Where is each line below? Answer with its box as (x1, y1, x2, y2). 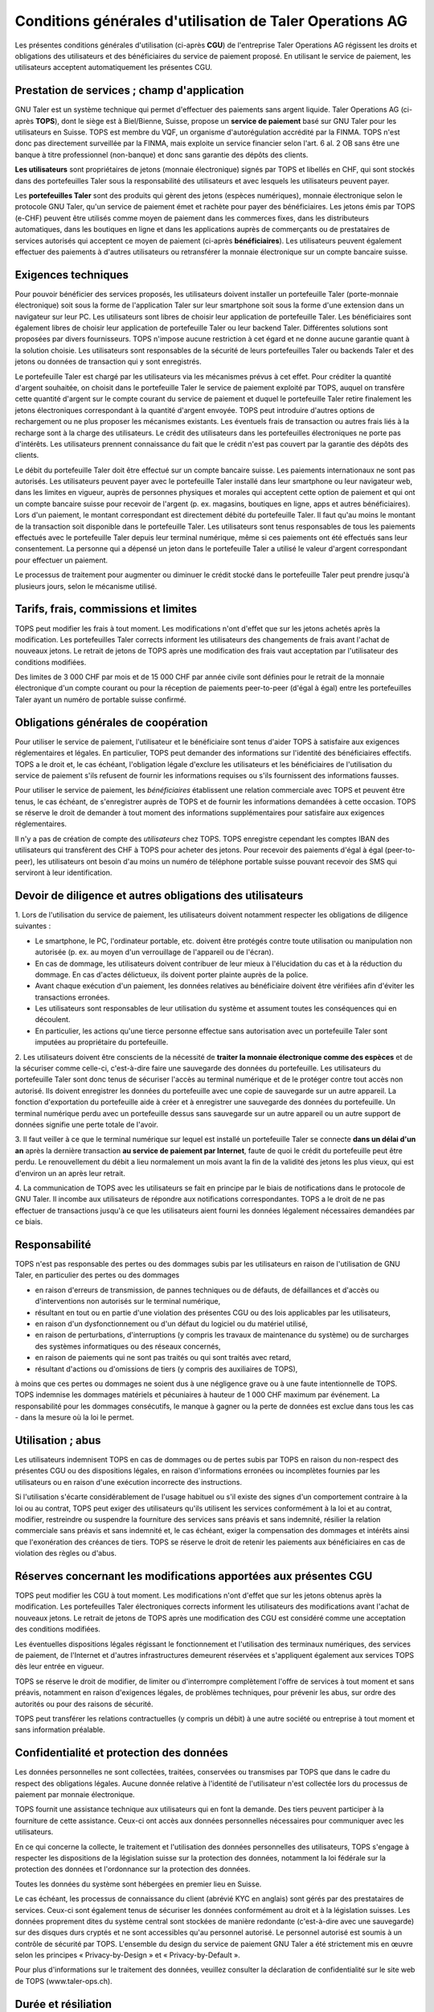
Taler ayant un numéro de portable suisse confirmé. (14, 695, 186, 704)
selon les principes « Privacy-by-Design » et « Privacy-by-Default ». (14, 1950, 240, 1960)
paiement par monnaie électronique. (14, 1790, 136, 1800)
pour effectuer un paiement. (14, 555, 108, 565)
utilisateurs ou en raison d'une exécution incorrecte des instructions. (14, 1477, 243, 1486)
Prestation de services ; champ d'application (14, 84, 244, 97)
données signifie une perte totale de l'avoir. (14, 1119, 158, 1129)
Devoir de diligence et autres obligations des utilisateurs (14, 888, 304, 902)
